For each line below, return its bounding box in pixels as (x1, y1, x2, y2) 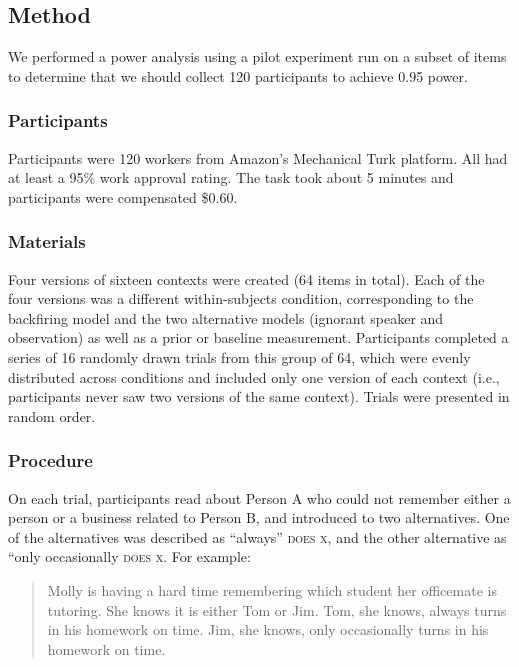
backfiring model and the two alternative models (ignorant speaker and (8, 307, 444, 328)
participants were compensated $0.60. (8, 186, 238, 207)
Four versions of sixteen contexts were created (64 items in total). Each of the (8, 268, 485, 289)
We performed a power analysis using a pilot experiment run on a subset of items (8, 46, 507, 67)
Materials (8, 229, 86, 254)
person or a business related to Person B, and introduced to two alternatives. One (8, 507, 510, 528)
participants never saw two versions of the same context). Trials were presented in (8, 386, 510, 407)
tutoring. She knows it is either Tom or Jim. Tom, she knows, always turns (47, 599, 507, 620)
